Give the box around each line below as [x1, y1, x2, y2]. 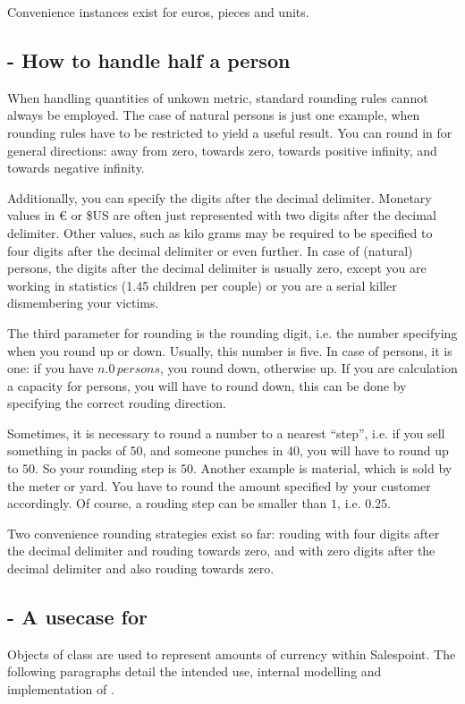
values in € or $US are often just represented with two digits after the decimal [7, 206, 436, 225]
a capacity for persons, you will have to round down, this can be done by [7, 376, 407, 394]
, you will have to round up [299, 441, 449, 460]
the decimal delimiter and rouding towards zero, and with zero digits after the [7, 541, 435, 560]
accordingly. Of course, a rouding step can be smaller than [7, 494, 327, 513]
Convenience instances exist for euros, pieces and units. [7, 3, 309, 21]
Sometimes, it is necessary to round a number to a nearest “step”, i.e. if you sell [7, 423, 445, 442]
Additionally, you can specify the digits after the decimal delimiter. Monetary [7, 188, 432, 207]
